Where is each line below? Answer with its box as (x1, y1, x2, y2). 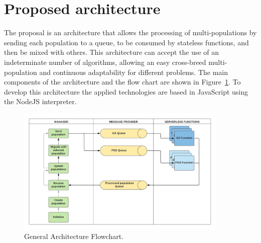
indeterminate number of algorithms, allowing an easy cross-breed (4, 56, 206, 67)
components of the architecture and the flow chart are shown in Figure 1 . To (4, 76, 241, 87)
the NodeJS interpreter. (4, 96, 77, 107)
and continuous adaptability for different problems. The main (39, 66, 228, 77)
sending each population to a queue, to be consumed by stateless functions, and (4, 37, 249, 47)
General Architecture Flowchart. (24, 231, 124, 241)
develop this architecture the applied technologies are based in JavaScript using (4, 86, 248, 97)
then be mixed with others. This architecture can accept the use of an (4, 47, 219, 57)
